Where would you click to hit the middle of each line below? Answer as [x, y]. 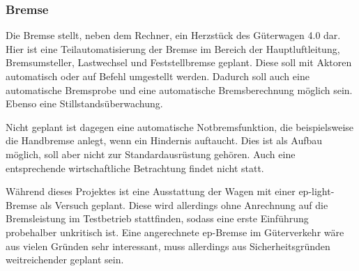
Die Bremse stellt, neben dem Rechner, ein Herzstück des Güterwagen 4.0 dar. [173, 35]
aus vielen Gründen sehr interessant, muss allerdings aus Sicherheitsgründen [168, 246]
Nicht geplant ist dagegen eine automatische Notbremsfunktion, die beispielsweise [180, 126]
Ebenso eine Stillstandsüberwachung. [84, 103]
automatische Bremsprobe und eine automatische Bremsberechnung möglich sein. [179, 90]
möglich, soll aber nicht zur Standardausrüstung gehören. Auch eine [151, 154]
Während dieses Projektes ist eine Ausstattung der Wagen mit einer [151, 191]
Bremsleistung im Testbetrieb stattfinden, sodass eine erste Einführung [157, 218]
